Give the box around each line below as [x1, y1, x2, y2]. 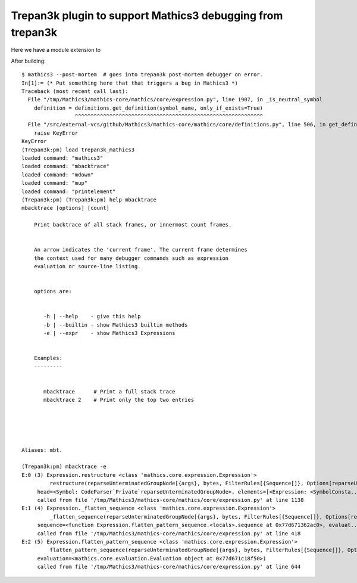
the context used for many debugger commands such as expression [33, 255, 229, 262]
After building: [11, 57, 46, 64]
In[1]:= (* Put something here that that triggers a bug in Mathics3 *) [21, 79, 238, 86]
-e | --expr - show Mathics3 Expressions [43, 330, 176, 337]
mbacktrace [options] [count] [21, 204, 110, 212]
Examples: [33, 355, 62, 362]
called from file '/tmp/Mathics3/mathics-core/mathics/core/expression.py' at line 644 [37, 563, 301, 570]
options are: [33, 288, 72, 295]
